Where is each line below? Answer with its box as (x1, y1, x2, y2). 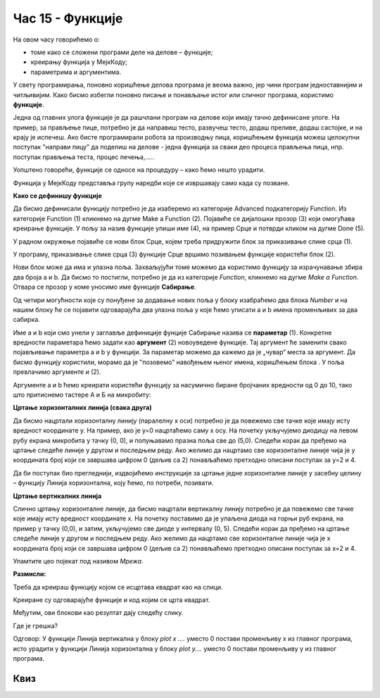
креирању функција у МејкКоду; (30, 58, 128, 66)
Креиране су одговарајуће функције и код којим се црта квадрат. (13, 596, 210, 604)
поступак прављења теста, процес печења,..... (13, 152, 155, 161)
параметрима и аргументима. (30, 68, 122, 76)
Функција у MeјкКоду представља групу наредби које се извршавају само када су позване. (13, 178, 290, 187)
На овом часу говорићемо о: (13, 35, 100, 44)
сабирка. (13, 316, 40, 324)
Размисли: (13, 570, 46, 578)
